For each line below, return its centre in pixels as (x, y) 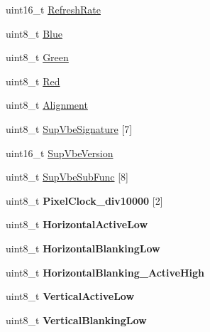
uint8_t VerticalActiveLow (70, 296)
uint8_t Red (33, 81)
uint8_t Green (37, 57)
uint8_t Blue (34, 33)
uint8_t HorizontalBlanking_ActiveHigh (105, 272)
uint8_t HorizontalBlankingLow (83, 248)
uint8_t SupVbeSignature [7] (69, 128)
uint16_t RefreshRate (53, 9)
